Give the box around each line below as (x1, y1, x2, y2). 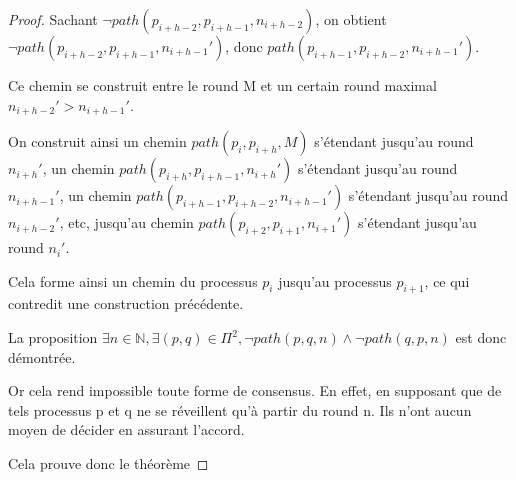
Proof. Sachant (8, 9, 98, 29)
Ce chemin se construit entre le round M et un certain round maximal (8, 75, 437, 95)
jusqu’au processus (278, 270, 392, 291)
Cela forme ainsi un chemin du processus (8, 270, 258, 291)
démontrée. (8, 346, 76, 367)
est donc (455, 327, 507, 348)
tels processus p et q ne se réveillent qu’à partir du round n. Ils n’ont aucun (8, 399, 472, 420)
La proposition (8, 327, 98, 348)
